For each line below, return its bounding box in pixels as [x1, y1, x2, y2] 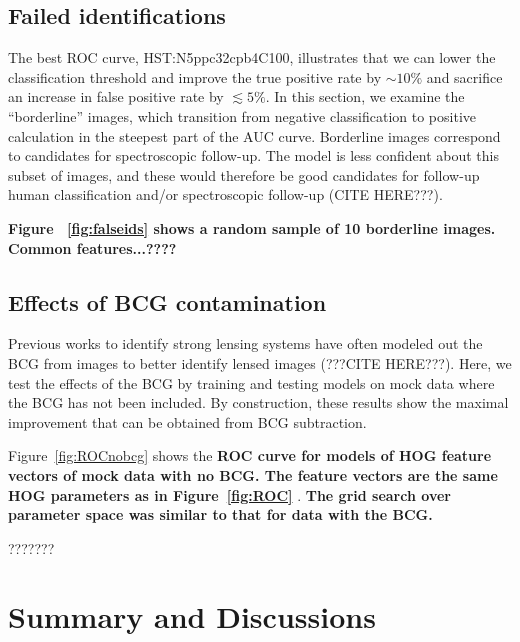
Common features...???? [8, 237, 177, 258]
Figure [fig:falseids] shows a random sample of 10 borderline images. [8, 217, 496, 238]
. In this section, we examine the [265, 86, 465, 107]
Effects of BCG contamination [8, 286, 327, 317]
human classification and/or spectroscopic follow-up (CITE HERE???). [8, 184, 443, 205]
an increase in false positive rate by [8, 86, 224, 107]
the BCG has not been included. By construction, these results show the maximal [8, 392, 509, 413]
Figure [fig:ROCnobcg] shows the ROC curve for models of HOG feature [8, 445, 492, 466]
